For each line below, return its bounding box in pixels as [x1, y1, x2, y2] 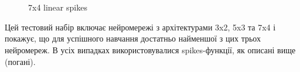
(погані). [5, 55, 36, 67]
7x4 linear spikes [28, 1, 87, 13]
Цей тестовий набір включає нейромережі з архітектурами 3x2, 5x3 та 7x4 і [5, 20, 276, 33]
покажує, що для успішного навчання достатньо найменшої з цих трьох [5, 32, 261, 44]
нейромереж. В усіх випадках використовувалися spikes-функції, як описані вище [5, 43, 296, 56]
